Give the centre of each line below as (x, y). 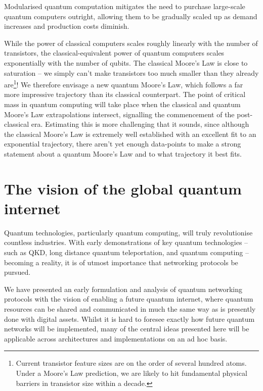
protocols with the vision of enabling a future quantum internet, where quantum (129, 299)
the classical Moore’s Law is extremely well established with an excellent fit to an (130, 134)
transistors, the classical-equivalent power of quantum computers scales (114, 53)
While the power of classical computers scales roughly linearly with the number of (131, 43)
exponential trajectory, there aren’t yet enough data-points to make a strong (123, 144)
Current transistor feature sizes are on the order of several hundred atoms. (131, 363)
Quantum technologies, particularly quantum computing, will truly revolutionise (128, 232)
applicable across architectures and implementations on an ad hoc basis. (116, 338)
